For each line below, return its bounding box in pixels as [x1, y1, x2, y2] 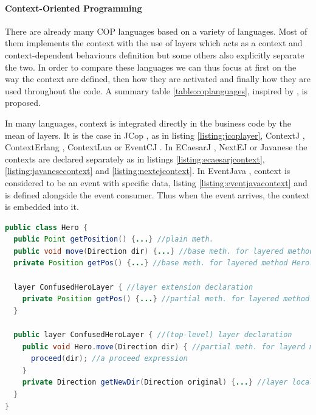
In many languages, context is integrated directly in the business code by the [5, 116, 292, 129]
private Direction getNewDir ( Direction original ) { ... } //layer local [22, 378, 314, 387]
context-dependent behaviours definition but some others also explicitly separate [5, 48, 304, 61]
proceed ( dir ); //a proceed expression [30, 354, 188, 363]
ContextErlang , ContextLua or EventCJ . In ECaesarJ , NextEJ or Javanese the [5, 141, 307, 153]
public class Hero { [5, 223, 88, 232]
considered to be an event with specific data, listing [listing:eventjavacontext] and [5, 176, 307, 189]
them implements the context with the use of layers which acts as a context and [5, 37, 303, 49]
